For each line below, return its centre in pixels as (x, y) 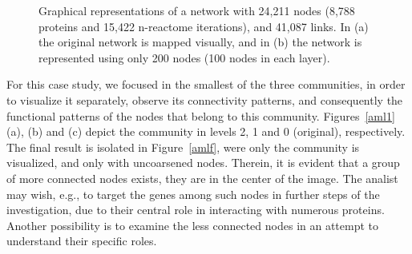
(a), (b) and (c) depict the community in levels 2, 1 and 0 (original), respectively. (206, 131)
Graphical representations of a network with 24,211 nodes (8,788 (197, 10)
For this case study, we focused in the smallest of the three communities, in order (206, 84)
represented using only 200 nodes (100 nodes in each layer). (184, 57)
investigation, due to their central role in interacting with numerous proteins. (196, 210)
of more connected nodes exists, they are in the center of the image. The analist (202, 178)
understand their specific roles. (82, 241)
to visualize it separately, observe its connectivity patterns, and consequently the (205, 99)
